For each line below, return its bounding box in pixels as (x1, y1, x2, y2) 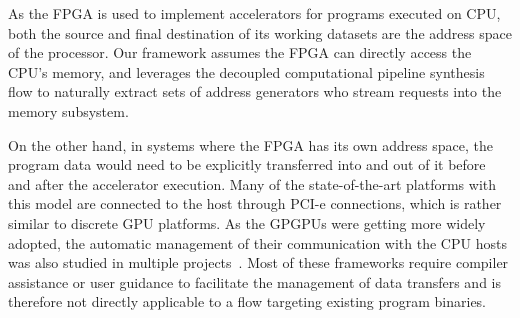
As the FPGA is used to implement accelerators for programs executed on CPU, (8, 3, 501, 23)
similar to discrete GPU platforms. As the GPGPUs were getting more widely (8, 212, 486, 233)
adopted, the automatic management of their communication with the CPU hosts (8, 232, 507, 253)
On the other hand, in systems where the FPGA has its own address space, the (8, 134, 493, 155)
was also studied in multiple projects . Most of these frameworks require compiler (8, 252, 509, 273)
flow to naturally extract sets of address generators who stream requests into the (8, 81, 502, 102)
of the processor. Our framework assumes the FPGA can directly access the (8, 42, 472, 63)
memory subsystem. (8, 100, 129, 121)
